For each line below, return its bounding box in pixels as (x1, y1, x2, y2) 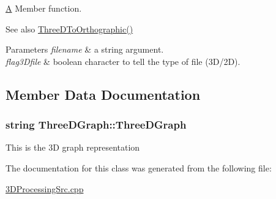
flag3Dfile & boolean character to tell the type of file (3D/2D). (6, 54, 241, 67)
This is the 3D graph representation (6, 141, 140, 154)
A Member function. (6, 2, 82, 14)
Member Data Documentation (6, 84, 201, 103)
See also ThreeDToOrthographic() (6, 22, 133, 35)
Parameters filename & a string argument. (6, 43, 164, 56)
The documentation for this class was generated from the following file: (6, 161, 272, 174)
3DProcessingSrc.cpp (6, 182, 84, 195)
